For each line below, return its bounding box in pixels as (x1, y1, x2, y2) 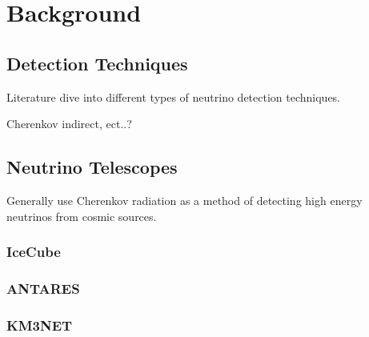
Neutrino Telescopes (6, 154, 178, 179)
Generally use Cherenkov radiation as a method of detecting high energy (6, 191, 363, 208)
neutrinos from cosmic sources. (6, 207, 157, 224)
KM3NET (6, 315, 73, 335)
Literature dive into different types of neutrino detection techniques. (6, 88, 341, 105)
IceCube (6, 242, 61, 262)
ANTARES (6, 278, 80, 298)
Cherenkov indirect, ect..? (6, 115, 132, 132)
